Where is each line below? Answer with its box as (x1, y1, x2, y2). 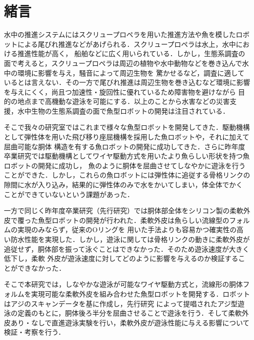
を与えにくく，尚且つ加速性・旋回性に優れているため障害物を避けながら (4, 86, 236, 97)
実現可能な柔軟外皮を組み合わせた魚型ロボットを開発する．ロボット (31, 288, 250, 299)
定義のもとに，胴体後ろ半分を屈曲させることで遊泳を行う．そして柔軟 (17, 308, 242, 318)
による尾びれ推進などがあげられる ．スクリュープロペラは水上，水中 (17, 39, 236, 49)
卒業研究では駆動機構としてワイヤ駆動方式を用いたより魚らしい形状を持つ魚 (4, 151, 250, 161)
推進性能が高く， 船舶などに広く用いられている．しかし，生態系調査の (17, 48, 245, 59)
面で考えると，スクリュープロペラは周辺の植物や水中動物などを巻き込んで (4, 58, 242, 68)
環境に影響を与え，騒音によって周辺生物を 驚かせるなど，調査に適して (17, 67, 245, 78)
